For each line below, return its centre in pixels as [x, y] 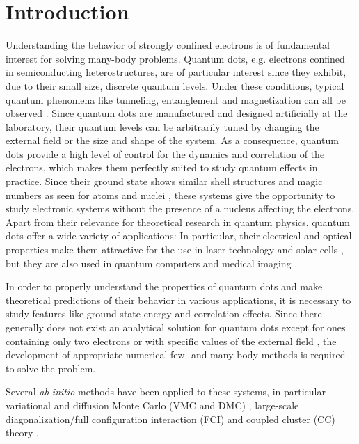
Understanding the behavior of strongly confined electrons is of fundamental [168, 45]
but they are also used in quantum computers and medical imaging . [152, 263]
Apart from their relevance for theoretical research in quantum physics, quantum [178, 222]
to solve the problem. [51, 368]
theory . [22, 433]
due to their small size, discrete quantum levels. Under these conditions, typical [175, 85]
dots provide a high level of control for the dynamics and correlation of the [165, 153]
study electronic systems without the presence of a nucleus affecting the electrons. [180, 208]
